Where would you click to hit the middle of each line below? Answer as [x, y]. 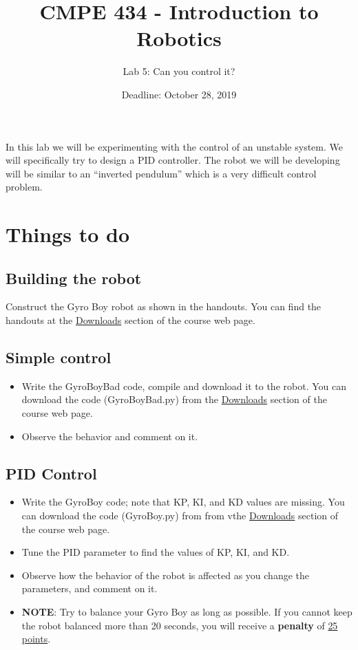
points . [36, 639]
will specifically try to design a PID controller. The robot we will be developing [173, 160]
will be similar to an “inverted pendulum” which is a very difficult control [161, 173]
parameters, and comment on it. [89, 588]
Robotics [179, 38]
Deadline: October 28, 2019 [179, 94]
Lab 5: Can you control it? [179, 71]
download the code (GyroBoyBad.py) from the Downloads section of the [174, 399]
